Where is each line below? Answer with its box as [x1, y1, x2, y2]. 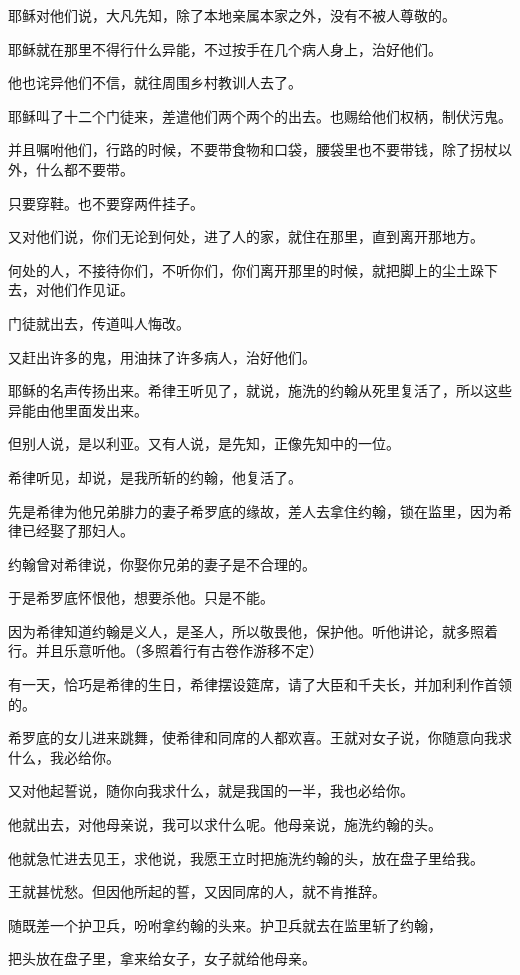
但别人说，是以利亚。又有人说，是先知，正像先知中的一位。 [8, 433, 400, 454]
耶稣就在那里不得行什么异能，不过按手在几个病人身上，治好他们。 [8, 38, 442, 59]
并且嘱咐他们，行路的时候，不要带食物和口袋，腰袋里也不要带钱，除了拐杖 [8, 139, 498, 160]
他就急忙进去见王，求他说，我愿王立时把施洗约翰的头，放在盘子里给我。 [8, 847, 484, 868]
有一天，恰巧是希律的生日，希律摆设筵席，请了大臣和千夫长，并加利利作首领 [8, 674, 512, 695]
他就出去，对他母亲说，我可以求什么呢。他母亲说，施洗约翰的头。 [8, 814, 442, 835]
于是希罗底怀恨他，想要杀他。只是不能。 [8, 587, 274, 608]
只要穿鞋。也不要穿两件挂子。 [8, 192, 204, 213]
